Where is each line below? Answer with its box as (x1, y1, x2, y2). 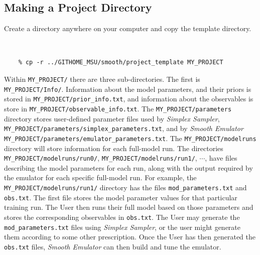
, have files (205, 153, 237, 163)
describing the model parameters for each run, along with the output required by (4, 162, 253, 173)
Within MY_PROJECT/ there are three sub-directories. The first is (4, 74, 200, 84)
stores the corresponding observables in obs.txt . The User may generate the (4, 211, 240, 222)
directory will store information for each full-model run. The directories (4, 143, 223, 153)
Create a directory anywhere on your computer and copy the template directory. (4, 23, 251, 34)
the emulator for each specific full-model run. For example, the (4, 172, 197, 183)
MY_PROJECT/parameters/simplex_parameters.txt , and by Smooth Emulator (4, 123, 243, 134)
